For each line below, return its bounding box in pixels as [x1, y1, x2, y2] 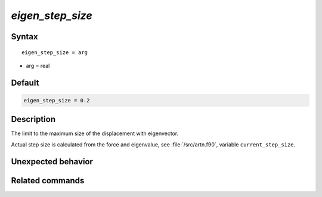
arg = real [26, 62, 50, 69]
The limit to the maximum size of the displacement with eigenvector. [11, 130, 179, 137]
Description [11, 114, 56, 124]
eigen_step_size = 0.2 [23, 97, 90, 104]
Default [11, 77, 39, 87]
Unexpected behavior [11, 157, 94, 167]
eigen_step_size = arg [21, 49, 88, 56]
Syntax [11, 32, 38, 42]
